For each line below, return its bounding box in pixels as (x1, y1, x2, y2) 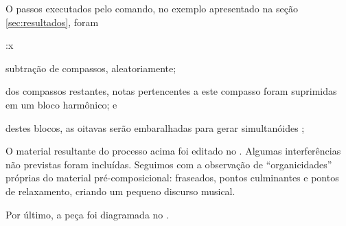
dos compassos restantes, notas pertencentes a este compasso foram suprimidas (5, 84, 337, 98)
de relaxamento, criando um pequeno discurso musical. (5, 183, 235, 198)
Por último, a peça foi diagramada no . (5, 207, 169, 221)
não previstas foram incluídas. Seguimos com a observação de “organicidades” (5, 157, 332, 171)
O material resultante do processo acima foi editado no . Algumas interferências (5, 144, 341, 158)
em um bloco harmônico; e (5, 97, 117, 111)
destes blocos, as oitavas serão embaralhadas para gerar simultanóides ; (5, 120, 305, 135)
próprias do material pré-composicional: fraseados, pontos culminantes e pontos (5, 170, 339, 185)
